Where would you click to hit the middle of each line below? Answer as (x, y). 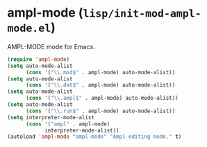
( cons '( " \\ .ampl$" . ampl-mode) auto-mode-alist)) (102, 98)
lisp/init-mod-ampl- (142, 14)
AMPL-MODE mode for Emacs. (51, 46)
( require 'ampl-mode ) (39, 59)
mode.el (29, 29)
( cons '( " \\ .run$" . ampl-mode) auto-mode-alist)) (100, 111)
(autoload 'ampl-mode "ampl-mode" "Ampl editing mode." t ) (94, 137)
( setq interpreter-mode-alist (51, 117)
